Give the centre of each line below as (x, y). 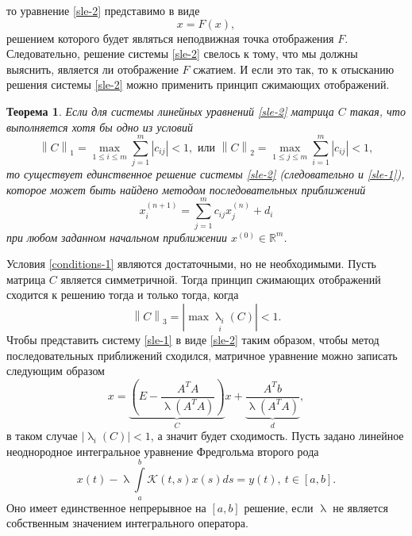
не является (361, 507)
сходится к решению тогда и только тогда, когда (123, 295)
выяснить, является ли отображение (92, 69)
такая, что (377, 111)
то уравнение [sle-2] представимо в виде (103, 10)
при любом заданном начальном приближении (117, 237)
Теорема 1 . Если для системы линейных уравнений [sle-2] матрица (170, 111)
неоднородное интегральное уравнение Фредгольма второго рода (163, 451)
